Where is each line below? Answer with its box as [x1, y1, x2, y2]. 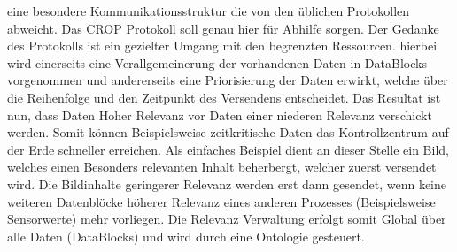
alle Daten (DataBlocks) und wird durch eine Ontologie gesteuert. [7, 226, 365, 245]
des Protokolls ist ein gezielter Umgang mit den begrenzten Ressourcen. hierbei [7, 36, 438, 55]
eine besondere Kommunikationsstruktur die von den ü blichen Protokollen [7, 2, 410, 19]
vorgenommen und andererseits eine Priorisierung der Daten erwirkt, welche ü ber [7, 71, 448, 89]
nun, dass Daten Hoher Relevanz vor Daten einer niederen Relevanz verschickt [7, 105, 432, 124]
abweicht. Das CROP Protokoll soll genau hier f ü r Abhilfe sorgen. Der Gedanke [7, 19, 439, 37]
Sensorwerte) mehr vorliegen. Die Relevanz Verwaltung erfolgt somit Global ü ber [7, 210, 446, 228]
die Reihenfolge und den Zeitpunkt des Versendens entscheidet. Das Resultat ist [7, 88, 441, 106]
